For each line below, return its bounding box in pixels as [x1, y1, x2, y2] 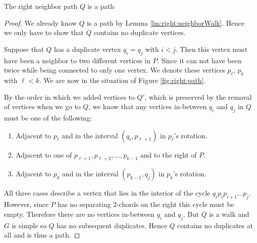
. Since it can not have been [157, 55, 242, 65]
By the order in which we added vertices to [4, 91, 135, 102]
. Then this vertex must [175, 43, 248, 54]
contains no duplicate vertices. [94, 27, 186, 38]
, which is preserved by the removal [145, 91, 252, 102]
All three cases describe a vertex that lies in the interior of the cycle [4, 188, 210, 198]
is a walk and [209, 208, 250, 219]
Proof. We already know [4, 17, 77, 28]
